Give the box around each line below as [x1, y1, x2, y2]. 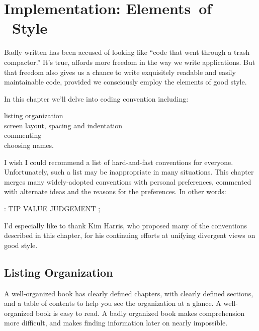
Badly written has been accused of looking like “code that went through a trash [4, 47, 250, 57]
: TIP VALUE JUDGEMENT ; [4, 203, 101, 214]
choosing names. [4, 140, 54, 150]
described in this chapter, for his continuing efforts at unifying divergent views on [4, 230, 255, 240]
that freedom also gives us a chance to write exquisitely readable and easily [4, 66, 236, 77]
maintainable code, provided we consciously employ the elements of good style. [4, 76, 247, 87]
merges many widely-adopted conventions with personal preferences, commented [4, 176, 251, 187]
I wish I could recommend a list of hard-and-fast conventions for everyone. [4, 156, 233, 167]
